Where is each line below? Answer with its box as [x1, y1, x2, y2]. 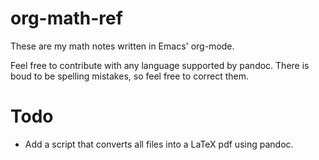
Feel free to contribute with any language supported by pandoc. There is [10, 59, 310, 71]
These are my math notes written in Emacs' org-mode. [10, 40, 235, 52]
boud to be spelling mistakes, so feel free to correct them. [10, 70, 250, 82]
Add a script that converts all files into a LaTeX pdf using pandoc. [24, 138, 294, 150]
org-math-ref [10, 7, 123, 30]
